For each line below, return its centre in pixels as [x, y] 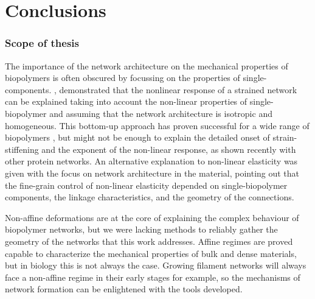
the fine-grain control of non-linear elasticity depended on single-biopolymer [146, 185]
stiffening [22, 149]
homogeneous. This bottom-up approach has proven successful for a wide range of [157, 125]
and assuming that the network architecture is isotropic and [161, 113]
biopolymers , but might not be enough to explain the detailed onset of [137, 137]
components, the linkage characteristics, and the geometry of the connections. [150, 197]
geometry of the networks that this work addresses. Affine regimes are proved [149, 241]
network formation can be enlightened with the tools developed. [124, 289]
